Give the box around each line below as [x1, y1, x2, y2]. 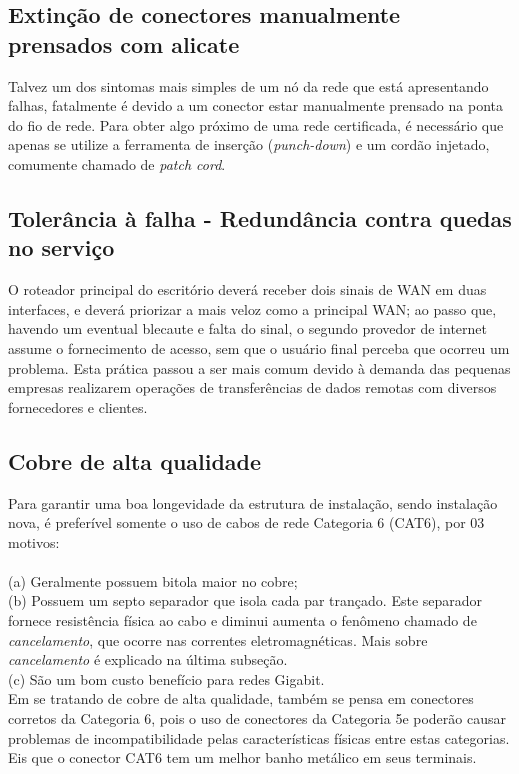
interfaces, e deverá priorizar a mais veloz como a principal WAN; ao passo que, [8, 298, 497, 319]
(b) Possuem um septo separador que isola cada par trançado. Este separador [8, 590, 483, 611]
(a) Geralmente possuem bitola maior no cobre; [8, 570, 298, 591]
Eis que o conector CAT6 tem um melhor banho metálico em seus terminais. [8, 747, 477, 768]
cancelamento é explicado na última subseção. [8, 649, 288, 670]
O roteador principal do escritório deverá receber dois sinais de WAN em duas [8, 279, 487, 300]
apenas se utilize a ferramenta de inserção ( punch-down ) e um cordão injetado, [8, 134, 490, 155]
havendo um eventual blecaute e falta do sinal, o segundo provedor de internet [8, 318, 487, 339]
